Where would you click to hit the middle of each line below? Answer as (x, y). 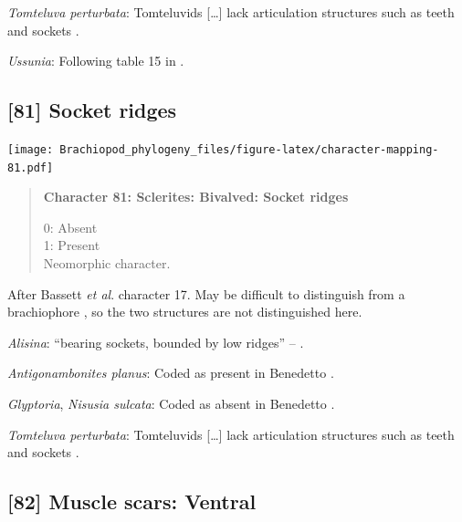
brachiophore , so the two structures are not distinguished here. (185, 312)
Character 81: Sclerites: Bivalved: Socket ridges (196, 197)
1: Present (72, 245)
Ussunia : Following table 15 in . (96, 61)
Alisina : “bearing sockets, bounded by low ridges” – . (156, 342)
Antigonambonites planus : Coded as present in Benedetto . (171, 373)
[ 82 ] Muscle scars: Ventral (132, 501)
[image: (31, 149)
